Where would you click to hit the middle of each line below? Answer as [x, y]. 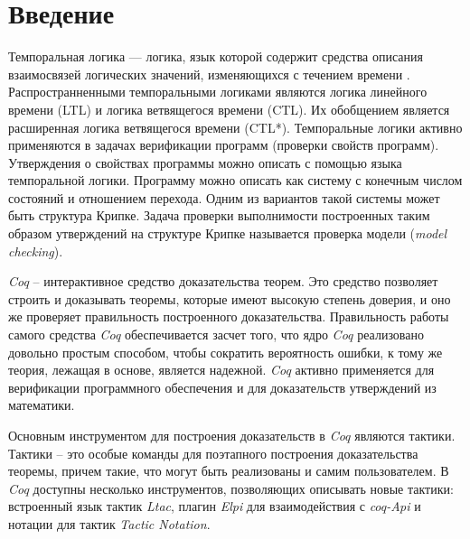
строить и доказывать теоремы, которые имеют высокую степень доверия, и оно [230, 298]
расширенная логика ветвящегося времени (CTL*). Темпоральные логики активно [235, 127]
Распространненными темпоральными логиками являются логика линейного [218, 92]
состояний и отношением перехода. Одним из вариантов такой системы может [224, 197]
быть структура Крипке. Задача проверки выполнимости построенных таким [219, 215]
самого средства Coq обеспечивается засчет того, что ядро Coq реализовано [216, 335]
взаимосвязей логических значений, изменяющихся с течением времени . [209, 74]
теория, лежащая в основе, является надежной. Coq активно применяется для [221, 370]
